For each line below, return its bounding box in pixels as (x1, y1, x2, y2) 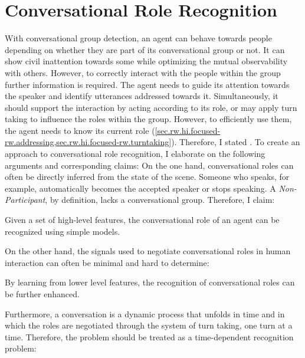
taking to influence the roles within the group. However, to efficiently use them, (5, 113, 292, 125)
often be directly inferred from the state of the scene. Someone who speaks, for (5, 170, 290, 183)
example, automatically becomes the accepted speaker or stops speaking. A (5, 182, 276, 194)
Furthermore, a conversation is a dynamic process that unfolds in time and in (5, 307, 285, 320)
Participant (5, 193, 45, 206)
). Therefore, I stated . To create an (171, 136, 300, 148)
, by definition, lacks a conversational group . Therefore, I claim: (45, 193, 275, 206)
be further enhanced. (5, 288, 80, 300)
